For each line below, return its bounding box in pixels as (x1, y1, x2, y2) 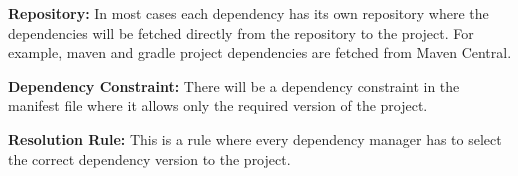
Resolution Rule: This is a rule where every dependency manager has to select (8, 128, 502, 149)
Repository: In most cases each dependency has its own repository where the (8, 3, 489, 23)
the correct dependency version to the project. (8, 148, 291, 169)
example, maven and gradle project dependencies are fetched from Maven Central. (8, 42, 512, 63)
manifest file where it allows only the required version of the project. (8, 95, 428, 116)
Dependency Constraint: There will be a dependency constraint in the (8, 75, 460, 96)
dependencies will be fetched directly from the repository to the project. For (8, 22, 474, 43)
